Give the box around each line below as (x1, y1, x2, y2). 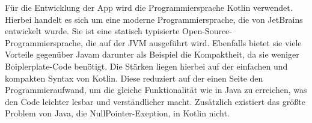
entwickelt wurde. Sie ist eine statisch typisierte (5, 25, 180, 37)
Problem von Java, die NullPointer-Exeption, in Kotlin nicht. (5, 107, 230, 119)
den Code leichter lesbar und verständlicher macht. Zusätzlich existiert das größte (5, 95, 305, 107)
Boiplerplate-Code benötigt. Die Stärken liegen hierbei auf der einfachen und (5, 59, 288, 72)
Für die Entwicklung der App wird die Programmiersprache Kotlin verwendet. (5, 1, 293, 13)
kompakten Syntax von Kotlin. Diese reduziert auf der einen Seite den (5, 71, 263, 84)
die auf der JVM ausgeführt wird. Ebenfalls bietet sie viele (85, 36, 302, 49)
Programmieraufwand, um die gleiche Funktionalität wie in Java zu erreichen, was (5, 83, 307, 96)
